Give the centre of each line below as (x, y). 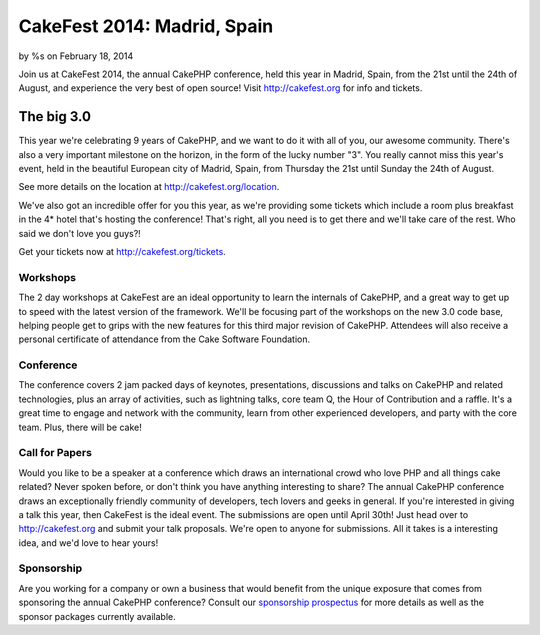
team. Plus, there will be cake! (80, 427)
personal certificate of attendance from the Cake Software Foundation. (164, 339)
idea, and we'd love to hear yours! (88, 542)
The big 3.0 (55, 116)
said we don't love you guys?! (80, 233)
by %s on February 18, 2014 (76, 56)
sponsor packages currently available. (97, 616)
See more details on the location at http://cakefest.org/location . (149, 187)
